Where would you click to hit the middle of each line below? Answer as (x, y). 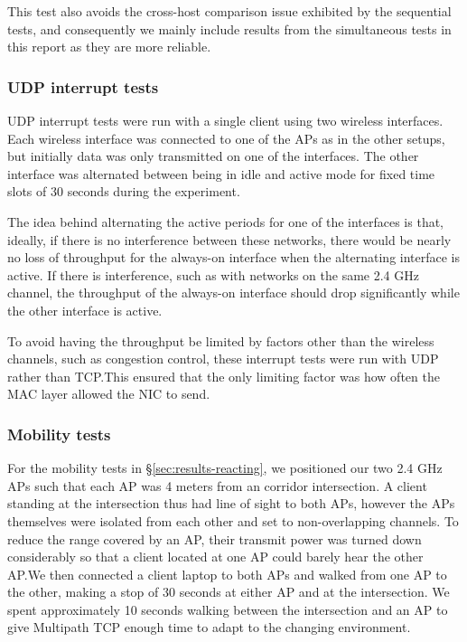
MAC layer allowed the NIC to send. (109, 394)
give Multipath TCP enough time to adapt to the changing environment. (209, 627)
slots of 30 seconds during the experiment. (124, 191)
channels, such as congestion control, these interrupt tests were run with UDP (223, 359)
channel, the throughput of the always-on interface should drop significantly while (233, 293)
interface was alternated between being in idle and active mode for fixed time (221, 173)
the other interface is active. (85, 310)
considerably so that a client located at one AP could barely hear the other (215, 557)
